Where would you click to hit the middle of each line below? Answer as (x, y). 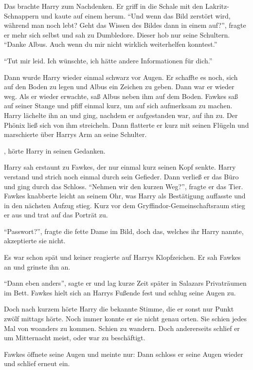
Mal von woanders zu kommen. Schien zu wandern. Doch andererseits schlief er (122, 328)
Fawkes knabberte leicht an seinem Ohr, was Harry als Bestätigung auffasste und (125, 196)
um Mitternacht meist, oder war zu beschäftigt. (75, 338)
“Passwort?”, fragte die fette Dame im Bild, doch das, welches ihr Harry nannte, (124, 231)
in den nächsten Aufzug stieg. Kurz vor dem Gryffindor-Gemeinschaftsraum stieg (125, 205)
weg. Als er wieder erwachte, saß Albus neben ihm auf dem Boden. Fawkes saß (121, 96)
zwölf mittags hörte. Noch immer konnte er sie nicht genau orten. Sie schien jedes (125, 319)
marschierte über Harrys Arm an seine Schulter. (75, 134)
